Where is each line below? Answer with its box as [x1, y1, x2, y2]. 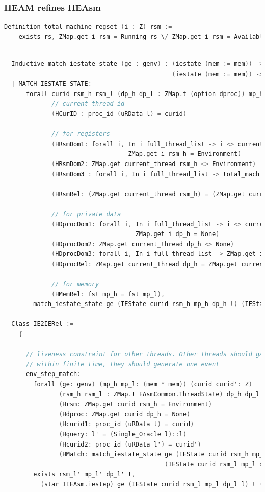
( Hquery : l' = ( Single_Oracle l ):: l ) [59, 430, 187, 438]
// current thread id [51, 100, 125, 108]
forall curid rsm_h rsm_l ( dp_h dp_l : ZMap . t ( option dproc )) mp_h [25, 90, 263, 98]
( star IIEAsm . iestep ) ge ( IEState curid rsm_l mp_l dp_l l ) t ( [40, 480, 263, 488]
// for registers [51, 130, 110, 138]
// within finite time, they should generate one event [25, 360, 220, 368]
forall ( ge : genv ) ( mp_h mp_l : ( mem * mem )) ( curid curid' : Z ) [33, 381, 253, 388]
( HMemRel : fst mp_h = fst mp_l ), [51, 290, 165, 298]
